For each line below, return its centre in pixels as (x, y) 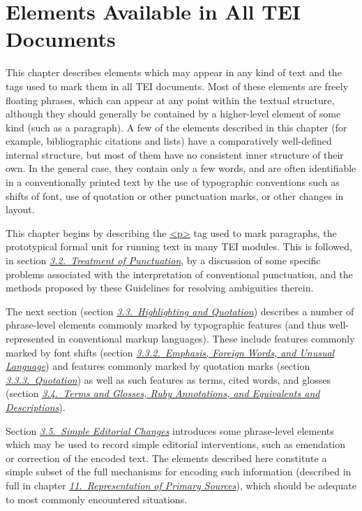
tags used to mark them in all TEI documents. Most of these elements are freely (177, 86)
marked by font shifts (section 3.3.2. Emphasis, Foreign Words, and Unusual (170, 352)
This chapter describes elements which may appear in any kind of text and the (174, 72)
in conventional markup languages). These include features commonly (206, 338)
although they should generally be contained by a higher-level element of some (173, 114)
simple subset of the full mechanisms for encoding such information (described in (179, 472)
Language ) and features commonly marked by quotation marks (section (158, 366)
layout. (20, 209)
